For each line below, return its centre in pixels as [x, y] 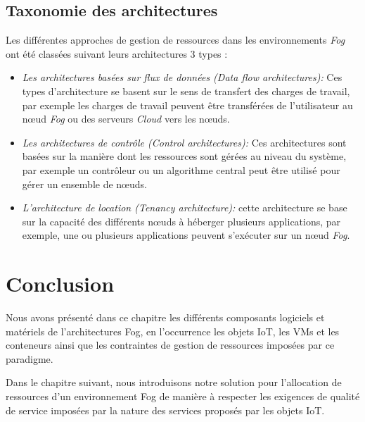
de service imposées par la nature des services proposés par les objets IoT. [165, 410]
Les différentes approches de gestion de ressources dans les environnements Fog [175, 40]
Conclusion [60, 284]
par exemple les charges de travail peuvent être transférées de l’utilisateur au [187, 105]
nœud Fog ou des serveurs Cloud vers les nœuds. [126, 119]
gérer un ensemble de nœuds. [84, 184]
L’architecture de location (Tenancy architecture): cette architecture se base [185, 207]
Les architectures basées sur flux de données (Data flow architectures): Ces [182, 77]
